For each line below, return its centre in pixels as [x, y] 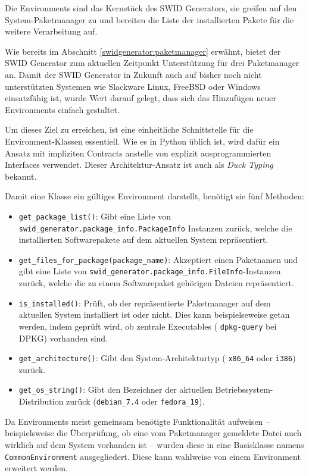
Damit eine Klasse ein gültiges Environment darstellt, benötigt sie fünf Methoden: [154, 196]
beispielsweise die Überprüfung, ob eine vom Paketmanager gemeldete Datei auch [153, 433]
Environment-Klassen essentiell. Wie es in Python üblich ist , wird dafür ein [142, 141]
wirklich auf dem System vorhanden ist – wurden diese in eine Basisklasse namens [154, 444]
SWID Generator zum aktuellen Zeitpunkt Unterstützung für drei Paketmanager [152, 63]
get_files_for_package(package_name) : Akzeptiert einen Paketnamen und [158, 259]
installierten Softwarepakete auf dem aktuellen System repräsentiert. [143, 239]
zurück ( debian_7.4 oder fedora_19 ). [135, 401]
